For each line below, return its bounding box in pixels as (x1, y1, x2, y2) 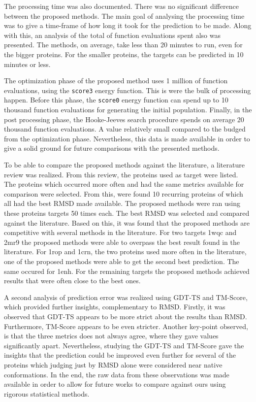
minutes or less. (4, 59, 51, 69)
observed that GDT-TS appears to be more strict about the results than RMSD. (4, 311, 247, 321)
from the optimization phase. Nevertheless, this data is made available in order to (4, 133, 250, 143)
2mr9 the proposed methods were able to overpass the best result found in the (4, 236, 240, 247)
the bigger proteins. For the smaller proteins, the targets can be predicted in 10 (4, 49, 244, 59)
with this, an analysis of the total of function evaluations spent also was (4, 30, 221, 40)
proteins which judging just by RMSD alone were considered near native (4, 359, 223, 369)
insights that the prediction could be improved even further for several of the (4, 350, 236, 360)
